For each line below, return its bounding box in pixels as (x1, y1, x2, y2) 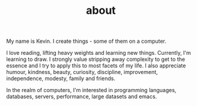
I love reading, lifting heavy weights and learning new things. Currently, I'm (6, 49, 191, 57)
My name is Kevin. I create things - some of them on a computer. (6, 37, 167, 45)
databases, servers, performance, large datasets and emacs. (6, 93, 157, 100)
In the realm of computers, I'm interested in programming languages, (6, 87, 177, 94)
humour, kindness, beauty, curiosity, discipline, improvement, (6, 69, 158, 76)
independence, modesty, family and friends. (6, 75, 116, 82)
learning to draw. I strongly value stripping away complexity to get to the (6, 55, 185, 63)
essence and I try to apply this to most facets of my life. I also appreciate (6, 62, 186, 69)
